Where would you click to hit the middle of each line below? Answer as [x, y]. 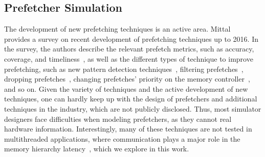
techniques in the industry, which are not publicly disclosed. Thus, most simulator [133, 108]
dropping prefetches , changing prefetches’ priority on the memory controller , [127, 79]
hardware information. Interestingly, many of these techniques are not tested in [128, 129]
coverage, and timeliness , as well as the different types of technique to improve [129, 58]
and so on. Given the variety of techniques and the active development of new [126, 88]
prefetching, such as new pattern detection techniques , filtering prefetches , [124, 69]
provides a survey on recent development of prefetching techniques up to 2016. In [131, 38]
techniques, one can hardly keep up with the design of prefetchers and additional [131, 99]
